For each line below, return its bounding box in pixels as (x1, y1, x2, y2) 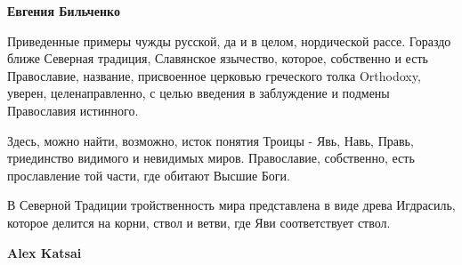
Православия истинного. (7, 100, 139, 119)
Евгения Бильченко (7, 2, 120, 20)
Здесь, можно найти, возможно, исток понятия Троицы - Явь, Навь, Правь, (7, 131, 414, 149)
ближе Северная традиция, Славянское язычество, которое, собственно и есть (7, 49, 428, 68)
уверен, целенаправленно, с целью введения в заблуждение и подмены (7, 84, 390, 102)
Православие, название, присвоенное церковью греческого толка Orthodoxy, (7, 66, 421, 84)
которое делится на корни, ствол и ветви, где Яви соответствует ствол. (7, 213, 391, 231)
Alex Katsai (7, 243, 82, 261)
